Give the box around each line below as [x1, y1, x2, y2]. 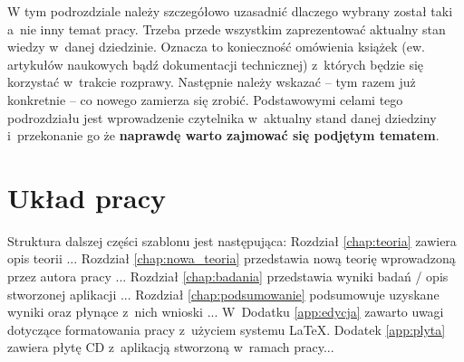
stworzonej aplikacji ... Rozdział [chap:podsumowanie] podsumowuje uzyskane [7, 284, 440, 303]
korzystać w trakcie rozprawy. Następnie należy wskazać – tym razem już [7, 72, 416, 91]
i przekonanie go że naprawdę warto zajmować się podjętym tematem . [7, 126, 440, 145]
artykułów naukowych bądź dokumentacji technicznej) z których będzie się [7, 54, 424, 73]
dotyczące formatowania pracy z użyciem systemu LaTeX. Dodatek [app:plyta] [7, 319, 446, 338]
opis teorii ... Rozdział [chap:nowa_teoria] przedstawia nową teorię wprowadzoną [7, 249, 456, 268]
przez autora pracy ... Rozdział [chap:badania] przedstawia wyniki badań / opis [7, 267, 449, 286]
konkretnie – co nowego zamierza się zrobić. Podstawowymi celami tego [7, 90, 403, 109]
